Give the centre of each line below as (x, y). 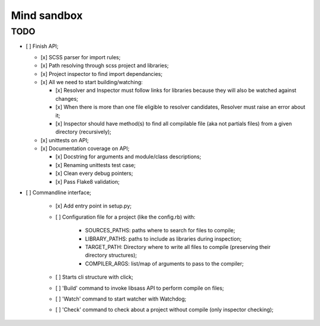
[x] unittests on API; (65, 140)
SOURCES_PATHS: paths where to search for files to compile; (160, 231)
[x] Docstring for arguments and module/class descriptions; (128, 156)
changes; (67, 98)
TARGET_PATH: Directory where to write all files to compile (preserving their (178, 247)
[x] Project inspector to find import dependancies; (102, 73)
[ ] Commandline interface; (59, 193)
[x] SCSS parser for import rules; (81, 57)
